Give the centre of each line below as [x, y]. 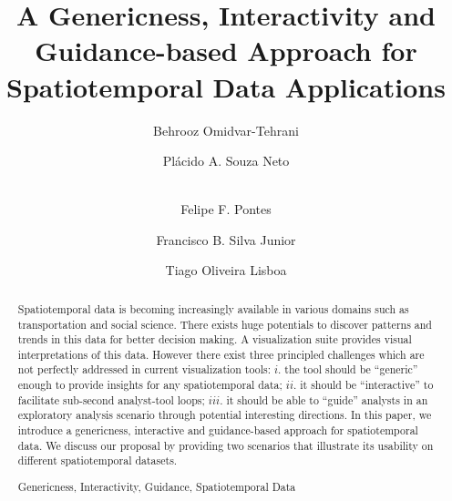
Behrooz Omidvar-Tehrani [226, 130]
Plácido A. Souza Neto [226, 161]
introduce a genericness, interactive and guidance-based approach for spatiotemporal [218, 430]
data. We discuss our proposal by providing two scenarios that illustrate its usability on [226, 445]
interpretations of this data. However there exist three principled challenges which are [221, 354]
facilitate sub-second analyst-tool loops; [111, 399]
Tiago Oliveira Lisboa [226, 270]
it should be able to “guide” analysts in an [327, 399]
